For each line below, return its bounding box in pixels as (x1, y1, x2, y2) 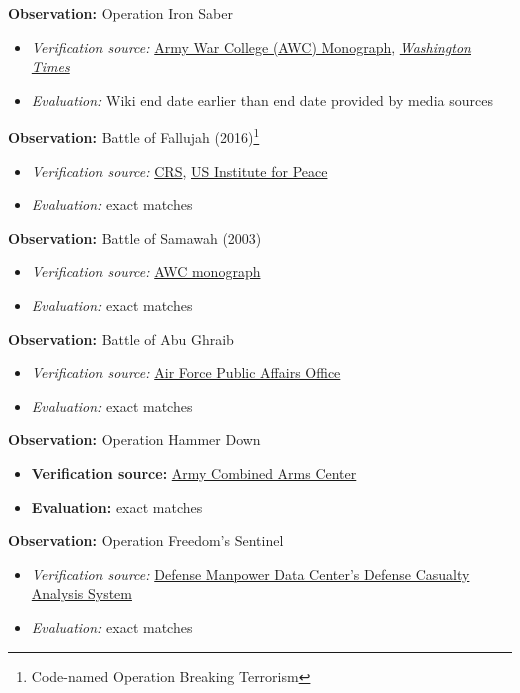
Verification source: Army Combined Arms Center (31, 462, 357, 483)
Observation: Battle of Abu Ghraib (8, 328, 234, 349)
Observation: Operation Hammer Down (8, 429, 261, 450)
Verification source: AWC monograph (31, 261, 261, 282)
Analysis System (31, 583, 132, 604)
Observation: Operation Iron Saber (8, 3, 233, 23)
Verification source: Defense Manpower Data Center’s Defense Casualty (31, 563, 470, 584)
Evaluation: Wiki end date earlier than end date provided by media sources (31, 89, 493, 110)
